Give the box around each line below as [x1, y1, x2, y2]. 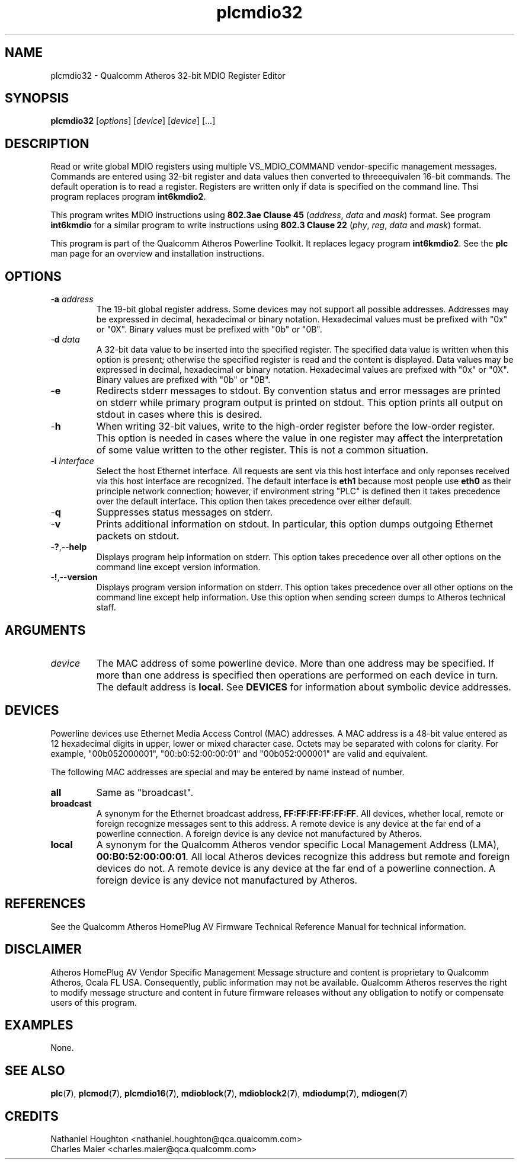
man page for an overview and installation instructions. [50, 248, 265, 259]
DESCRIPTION [5, 136, 89, 151]
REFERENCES [5, 896, 86, 912]
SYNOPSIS [5, 91, 69, 106]
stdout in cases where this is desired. [96, 408, 262, 421]
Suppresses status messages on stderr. [96, 506, 273, 519]
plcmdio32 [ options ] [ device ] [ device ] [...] [50, 116, 216, 126]
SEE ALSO [5, 1063, 65, 1078]
